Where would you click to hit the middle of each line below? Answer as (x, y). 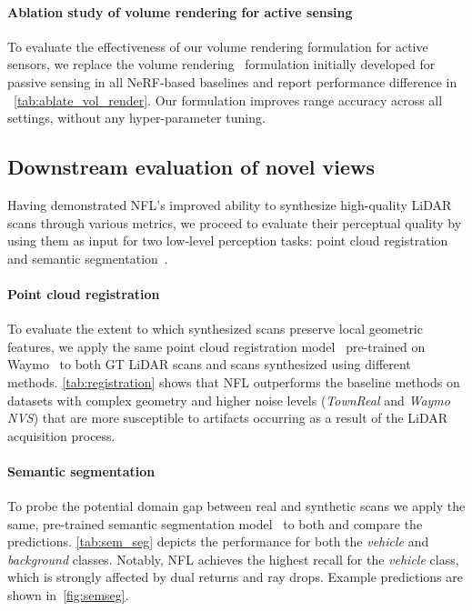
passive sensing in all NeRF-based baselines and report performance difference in (232, 81)
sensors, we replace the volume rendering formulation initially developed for (221, 64)
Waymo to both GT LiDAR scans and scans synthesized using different (209, 364)
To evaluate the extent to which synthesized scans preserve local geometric (215, 329)
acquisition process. (61, 435)
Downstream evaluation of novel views (191, 167)
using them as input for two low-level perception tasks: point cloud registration (228, 240)
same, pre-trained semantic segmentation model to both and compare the (215, 523)
